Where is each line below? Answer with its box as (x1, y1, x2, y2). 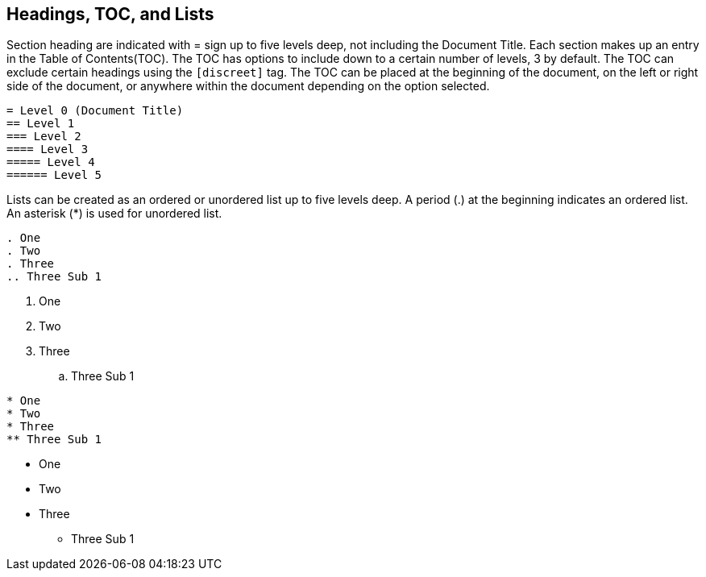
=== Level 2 (6, 130, 81, 143)
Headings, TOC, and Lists (6, 4, 214, 24)
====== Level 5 (6, 168, 102, 182)
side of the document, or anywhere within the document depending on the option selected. (6, 79, 490, 93)
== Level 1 (6, 117, 75, 131)
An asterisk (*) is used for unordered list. (6, 206, 222, 221)
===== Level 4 (6, 156, 95, 169)
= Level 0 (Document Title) (6, 104, 184, 118)
